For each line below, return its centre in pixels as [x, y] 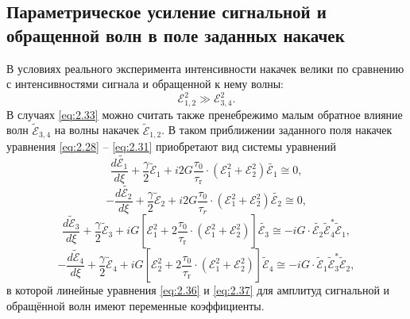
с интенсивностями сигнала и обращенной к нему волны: [145, 84]
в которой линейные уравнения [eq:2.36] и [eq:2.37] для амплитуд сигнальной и [198, 290]
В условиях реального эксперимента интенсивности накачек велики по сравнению [205, 68]
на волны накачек [97, 130]
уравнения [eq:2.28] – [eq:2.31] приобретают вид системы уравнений [171, 146]
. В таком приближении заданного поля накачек [277, 130]
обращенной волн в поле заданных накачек [176, 35]
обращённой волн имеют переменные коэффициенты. [135, 305]
